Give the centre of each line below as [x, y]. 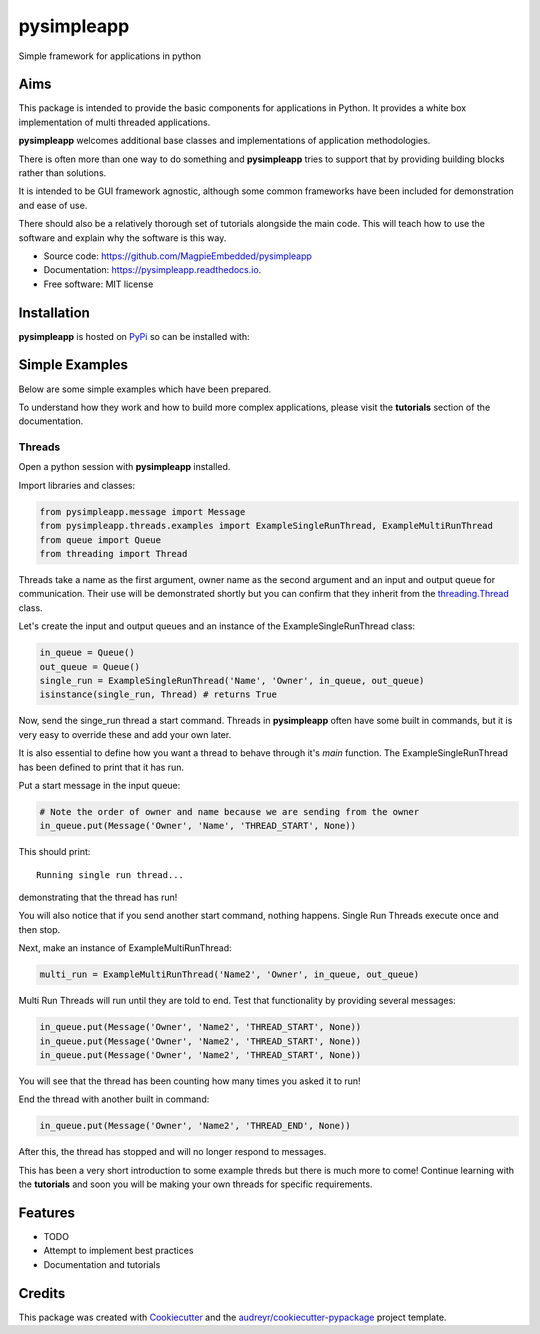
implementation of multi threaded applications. [114, 122]
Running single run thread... [110, 874]
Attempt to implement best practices [118, 1251]
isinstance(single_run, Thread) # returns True [158, 694]
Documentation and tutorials [102, 1264]
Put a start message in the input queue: [99, 785]
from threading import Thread [113, 554]
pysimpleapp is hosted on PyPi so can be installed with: [134, 336]
